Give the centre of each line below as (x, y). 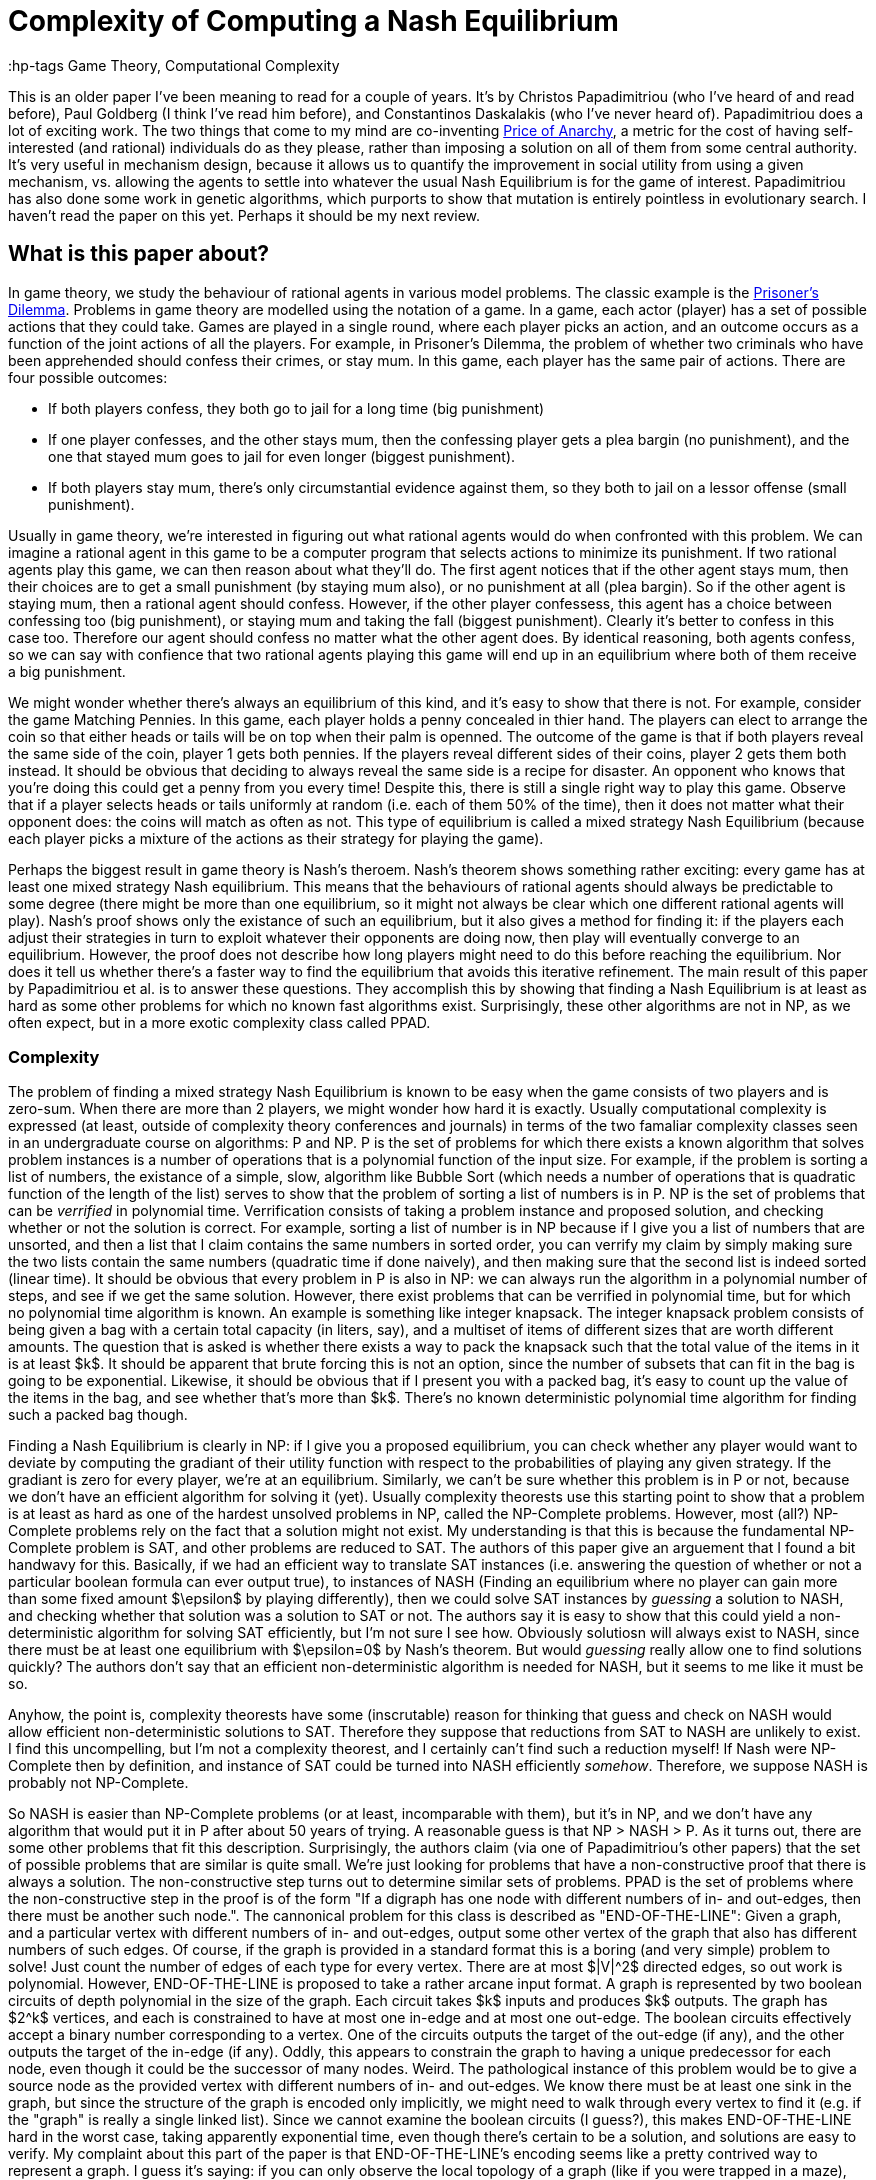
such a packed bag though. (98, 1415)
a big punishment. (67, 671)
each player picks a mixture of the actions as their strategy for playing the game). (276, 838)
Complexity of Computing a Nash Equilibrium (313, 21)
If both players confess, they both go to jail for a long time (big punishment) (296, 408)
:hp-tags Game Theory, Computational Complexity (174, 65)
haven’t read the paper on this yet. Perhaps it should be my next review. (244, 215)
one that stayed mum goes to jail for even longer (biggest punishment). (282, 456)
